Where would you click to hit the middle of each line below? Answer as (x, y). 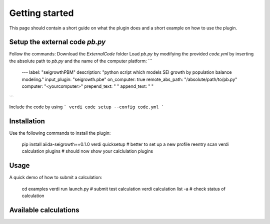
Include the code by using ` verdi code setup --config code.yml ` (87, 107)
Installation (27, 121)
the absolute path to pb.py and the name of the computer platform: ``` (81, 61)
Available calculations (44, 210)
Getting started (41, 13)
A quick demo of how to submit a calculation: (56, 178)
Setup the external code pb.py (57, 42)
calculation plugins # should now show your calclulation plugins (87, 151)
